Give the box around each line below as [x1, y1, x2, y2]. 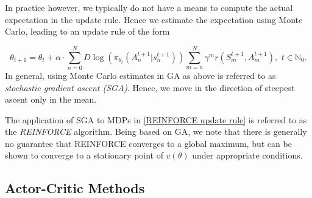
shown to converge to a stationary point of [5, 149, 164, 162]
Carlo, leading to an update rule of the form [5, 25, 170, 38]
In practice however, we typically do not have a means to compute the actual [5, 1, 293, 13]
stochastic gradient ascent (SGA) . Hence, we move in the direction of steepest [5, 81, 295, 94]
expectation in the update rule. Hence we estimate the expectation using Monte [5, 13, 303, 26]
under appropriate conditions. [192, 149, 303, 162]
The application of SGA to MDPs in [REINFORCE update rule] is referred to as [5, 113, 307, 126]
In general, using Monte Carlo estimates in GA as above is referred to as [5, 69, 276, 81]
